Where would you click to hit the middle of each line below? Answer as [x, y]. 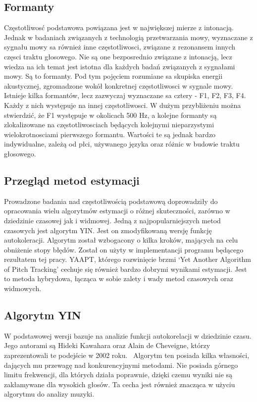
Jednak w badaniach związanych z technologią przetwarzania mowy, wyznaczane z [128, 37]
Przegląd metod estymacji [72, 180]
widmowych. [23, 288]
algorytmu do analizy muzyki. [49, 394]
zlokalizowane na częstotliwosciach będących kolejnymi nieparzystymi [109, 125]
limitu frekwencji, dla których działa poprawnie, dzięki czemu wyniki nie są [118, 375]
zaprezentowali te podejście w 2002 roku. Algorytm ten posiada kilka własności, [127, 355]
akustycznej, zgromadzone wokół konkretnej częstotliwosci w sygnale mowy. [119, 85]
